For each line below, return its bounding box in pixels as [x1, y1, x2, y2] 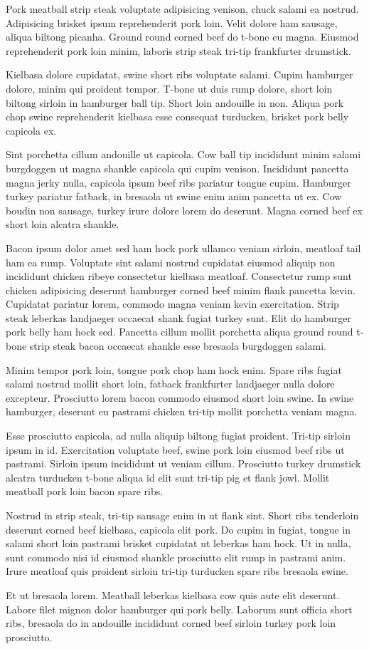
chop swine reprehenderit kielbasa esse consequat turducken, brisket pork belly [6, 109, 349, 124]
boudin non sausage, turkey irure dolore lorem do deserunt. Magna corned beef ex [6, 202, 363, 217]
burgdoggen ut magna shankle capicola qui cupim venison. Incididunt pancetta [6, 160, 349, 175]
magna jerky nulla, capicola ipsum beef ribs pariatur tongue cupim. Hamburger [6, 175, 351, 189]
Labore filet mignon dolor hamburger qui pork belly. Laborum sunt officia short [6, 601, 353, 616]
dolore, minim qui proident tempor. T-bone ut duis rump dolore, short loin [6, 81, 333, 95]
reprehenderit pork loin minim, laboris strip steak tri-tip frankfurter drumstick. [6, 43, 351, 58]
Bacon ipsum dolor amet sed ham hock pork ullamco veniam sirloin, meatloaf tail [6, 240, 361, 255]
